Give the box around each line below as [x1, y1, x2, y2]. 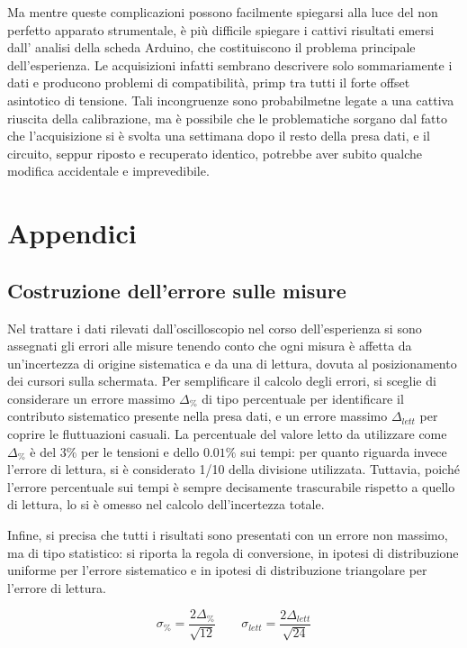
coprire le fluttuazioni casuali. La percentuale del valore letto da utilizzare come [7, 424, 447, 443]
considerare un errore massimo [7, 388, 175, 407]
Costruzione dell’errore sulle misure [7, 276, 346, 304]
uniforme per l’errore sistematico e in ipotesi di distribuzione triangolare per [7, 561, 427, 580]
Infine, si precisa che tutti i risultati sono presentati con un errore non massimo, [7, 525, 448, 544]
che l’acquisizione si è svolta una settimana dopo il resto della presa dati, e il [7, 126, 430, 145]
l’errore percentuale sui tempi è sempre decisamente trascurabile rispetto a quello [7, 477, 455, 496]
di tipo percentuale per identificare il [202, 388, 404, 407]
